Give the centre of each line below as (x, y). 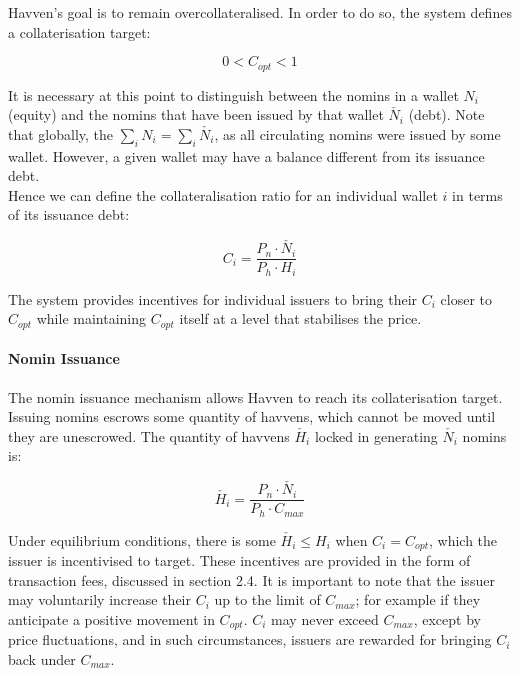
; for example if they (418, 599)
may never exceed (325, 618)
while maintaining (91, 318)
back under (42, 658)
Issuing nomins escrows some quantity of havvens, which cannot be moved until (252, 416)
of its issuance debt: (69, 214)
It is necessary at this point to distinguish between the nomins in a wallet (233, 94)
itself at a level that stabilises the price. (300, 318)
